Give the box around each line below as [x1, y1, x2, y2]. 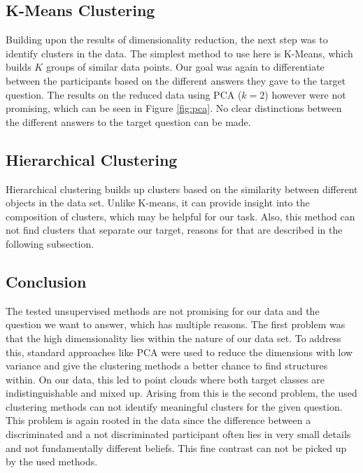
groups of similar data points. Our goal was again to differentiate [45, 59, 325, 74]
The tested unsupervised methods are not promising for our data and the [6, 303, 320, 318]
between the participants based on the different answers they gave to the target [6, 73, 346, 87]
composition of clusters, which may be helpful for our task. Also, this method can [6, 209, 355, 223]
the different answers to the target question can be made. [6, 114, 251, 129]
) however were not [264, 87, 346, 101]
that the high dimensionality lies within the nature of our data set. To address [6, 330, 341, 345]
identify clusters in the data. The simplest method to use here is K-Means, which [6, 45, 353, 60]
